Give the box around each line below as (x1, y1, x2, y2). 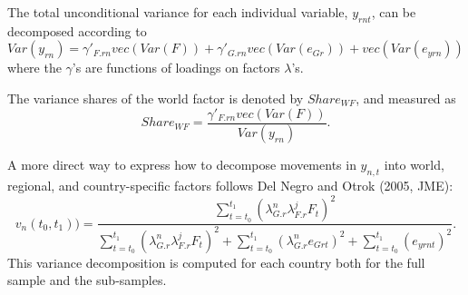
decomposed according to (7, 21, 147, 40)
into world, (384, 155, 444, 174)
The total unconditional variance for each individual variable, (7, 3, 348, 21)
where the (7, 58, 62, 77)
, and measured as (356, 88, 456, 107)
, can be (371, 3, 416, 21)
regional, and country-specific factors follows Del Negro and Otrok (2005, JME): (7, 176, 453, 195)
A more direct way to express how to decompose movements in (7, 155, 356, 174)
